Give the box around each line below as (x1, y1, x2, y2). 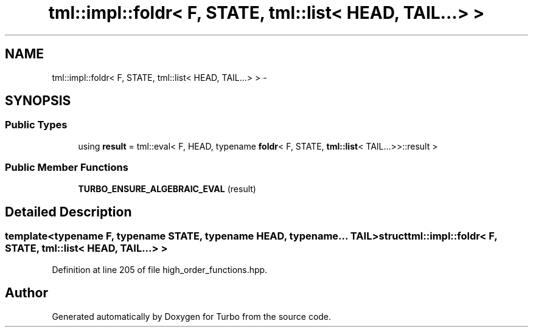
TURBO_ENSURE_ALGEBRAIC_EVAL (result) (78, 183, 256, 194)
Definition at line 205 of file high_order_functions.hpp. (52, 264, 268, 275)
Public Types (5, 119, 68, 131)
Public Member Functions (5, 161, 128, 174)
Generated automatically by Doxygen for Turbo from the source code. (52, 311, 332, 322)
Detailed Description (5, 204, 132, 220)
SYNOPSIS (5, 93, 71, 109)
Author (5, 285, 48, 301)
